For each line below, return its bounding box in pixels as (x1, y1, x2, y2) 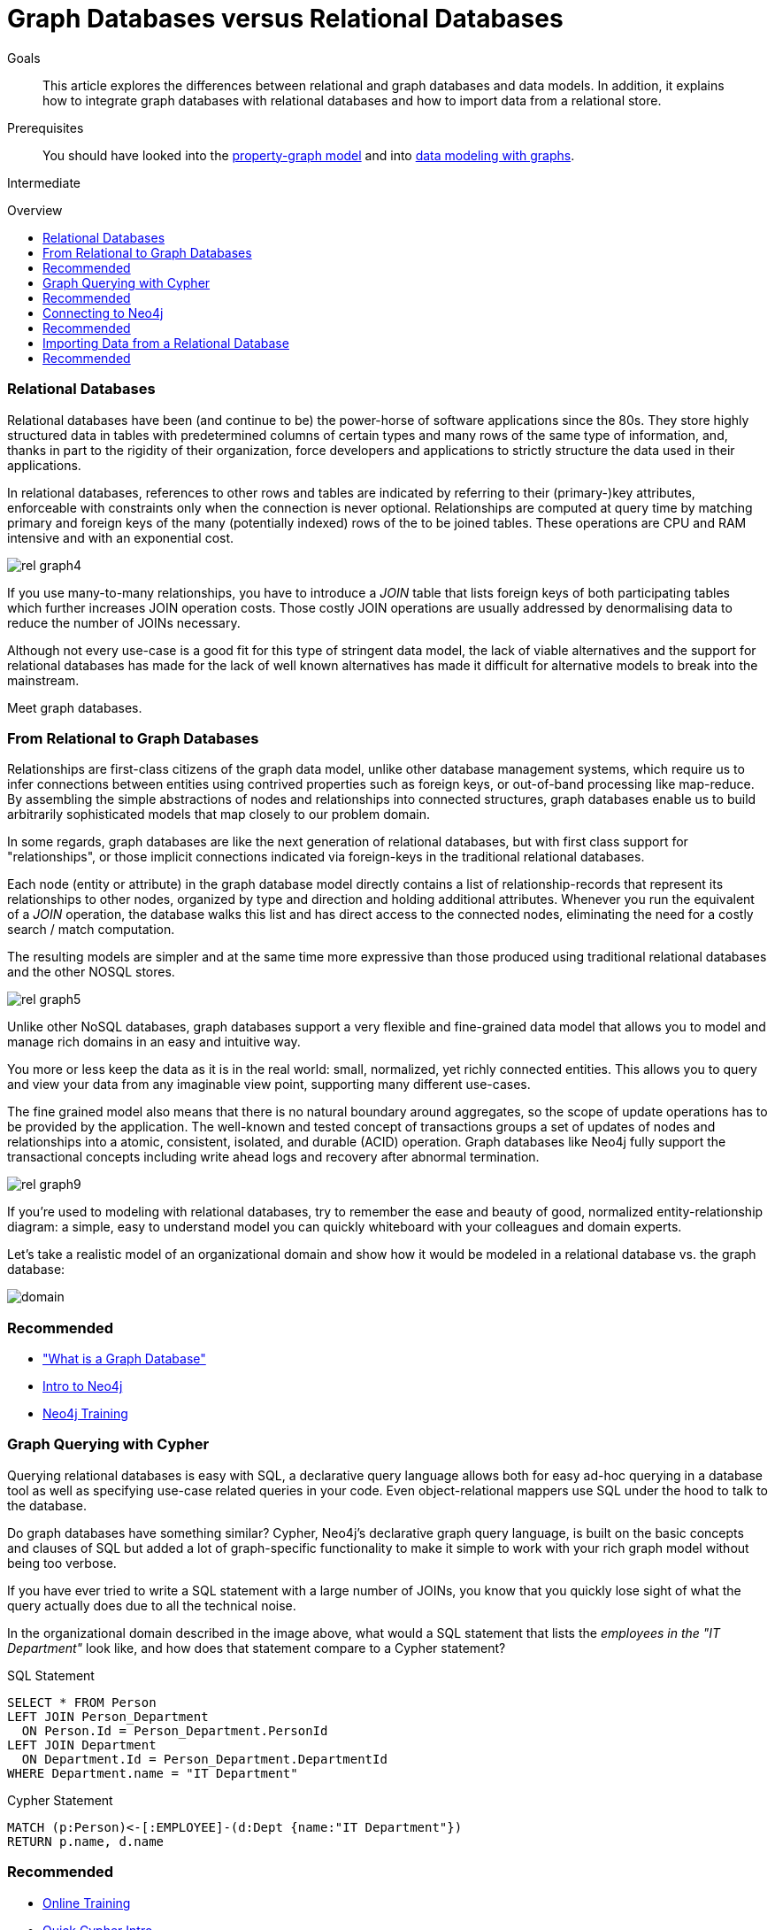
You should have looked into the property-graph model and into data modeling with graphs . (42, 147, 575, 163)
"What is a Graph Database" (42, 1351, 206, 1366)
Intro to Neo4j (42, 1378, 123, 1393)
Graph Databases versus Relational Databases (7, 4, 564, 34)
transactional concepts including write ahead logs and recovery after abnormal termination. (7, 1149, 540, 1165)
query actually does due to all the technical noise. (7, 1597, 296, 1613)
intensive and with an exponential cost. (7, 529, 234, 545)
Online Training (42, 1895, 131, 1911)
